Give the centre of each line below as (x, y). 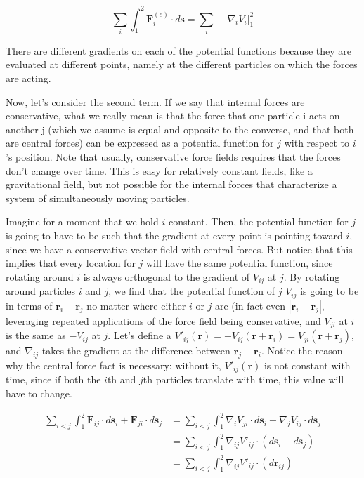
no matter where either (136, 305)
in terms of (29, 305)
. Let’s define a (139, 335)
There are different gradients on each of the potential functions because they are (178, 50)
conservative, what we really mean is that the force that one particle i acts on (173, 115)
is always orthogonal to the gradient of (167, 276)
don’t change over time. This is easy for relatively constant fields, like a (159, 170)
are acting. (28, 78)
